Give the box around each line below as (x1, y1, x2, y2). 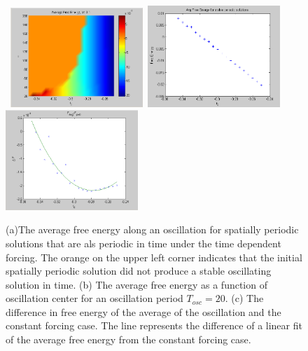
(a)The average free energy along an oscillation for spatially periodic (6, 222, 299, 237)
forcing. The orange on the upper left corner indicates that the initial (6, 249, 302, 264)
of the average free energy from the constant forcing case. (6, 332, 251, 347)
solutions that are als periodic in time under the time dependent (6, 235, 281, 250)
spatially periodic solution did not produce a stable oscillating (6, 263, 272, 278)
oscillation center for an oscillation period (6, 291, 183, 305)
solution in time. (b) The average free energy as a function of (6, 277, 267, 291)
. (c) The (225, 291, 264, 305)
